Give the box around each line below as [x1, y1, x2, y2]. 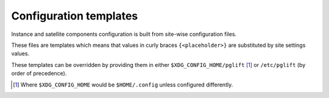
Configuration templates [11, 9, 138, 23]
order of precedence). [11, 70, 67, 77]
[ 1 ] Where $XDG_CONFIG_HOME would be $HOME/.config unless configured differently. [13, 81, 233, 88]
